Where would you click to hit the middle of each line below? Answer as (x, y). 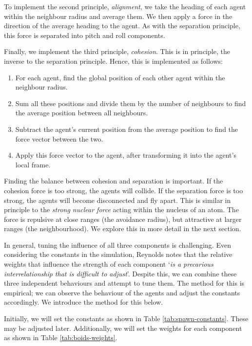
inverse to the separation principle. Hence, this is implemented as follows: (113, 61)
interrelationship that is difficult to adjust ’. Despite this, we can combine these (120, 273)
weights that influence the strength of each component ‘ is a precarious (109, 264)
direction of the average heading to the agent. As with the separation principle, (122, 26)
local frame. (33, 164)
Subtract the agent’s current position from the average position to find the (127, 129)
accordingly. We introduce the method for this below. (84, 302)
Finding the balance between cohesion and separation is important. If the (114, 181)
